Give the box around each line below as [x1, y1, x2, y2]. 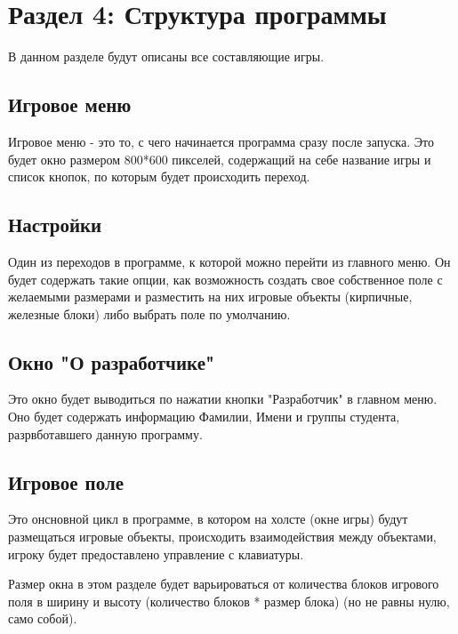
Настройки [8, 211, 102, 238]
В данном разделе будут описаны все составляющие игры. [8, 47, 325, 66]
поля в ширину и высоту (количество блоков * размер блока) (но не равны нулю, [8, 591, 450, 610]
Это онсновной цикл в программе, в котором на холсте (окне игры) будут [8, 510, 408, 528]
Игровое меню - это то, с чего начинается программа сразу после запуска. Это [8, 132, 434, 150]
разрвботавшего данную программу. [8, 424, 203, 443]
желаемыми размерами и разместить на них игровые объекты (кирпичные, [8, 287, 413, 306]
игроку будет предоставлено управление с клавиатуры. [8, 544, 304, 563]
